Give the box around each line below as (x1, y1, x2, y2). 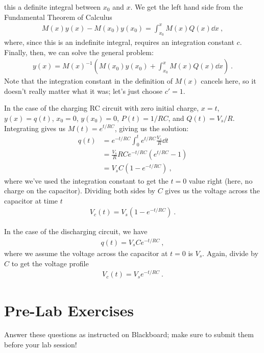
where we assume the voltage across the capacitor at (4, 248, 168, 259)
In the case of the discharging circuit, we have (4, 226, 148, 237)
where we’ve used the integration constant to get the (4, 175, 169, 186)
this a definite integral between (4, 2, 101, 12)
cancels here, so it (201, 75, 256, 86)
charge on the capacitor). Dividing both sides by (4, 185, 156, 196)
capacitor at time (4, 195, 58, 206)
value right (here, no (188, 175, 253, 186)
